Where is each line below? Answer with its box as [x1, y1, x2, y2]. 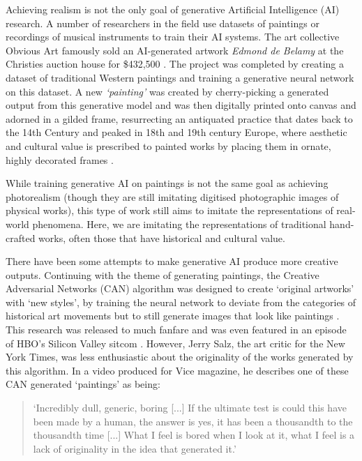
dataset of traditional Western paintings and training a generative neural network [6, 70, 354, 84]
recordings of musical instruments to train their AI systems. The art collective [6, 29, 340, 44]
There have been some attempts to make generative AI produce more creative [6, 254, 338, 269]
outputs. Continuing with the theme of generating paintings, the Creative [6, 267, 319, 282]
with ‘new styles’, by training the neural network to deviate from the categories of [6, 294, 356, 309]
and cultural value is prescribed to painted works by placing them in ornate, [6, 138, 331, 153]
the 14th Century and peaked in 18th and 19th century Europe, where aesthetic [6, 125, 347, 139]
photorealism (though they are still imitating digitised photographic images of [6, 189, 339, 204]
